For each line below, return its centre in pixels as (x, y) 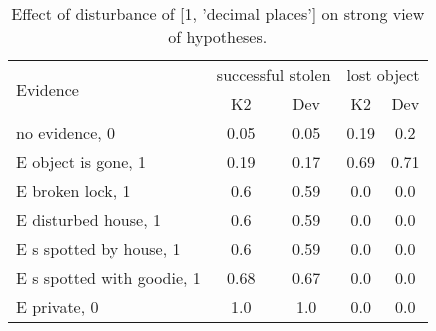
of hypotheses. (218, 36)
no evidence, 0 (66, 132)
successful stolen (273, 74)
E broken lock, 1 (73, 190)
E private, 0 (57, 306)
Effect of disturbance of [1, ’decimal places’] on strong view (218, 13)
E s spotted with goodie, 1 (108, 277)
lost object (383, 74)
